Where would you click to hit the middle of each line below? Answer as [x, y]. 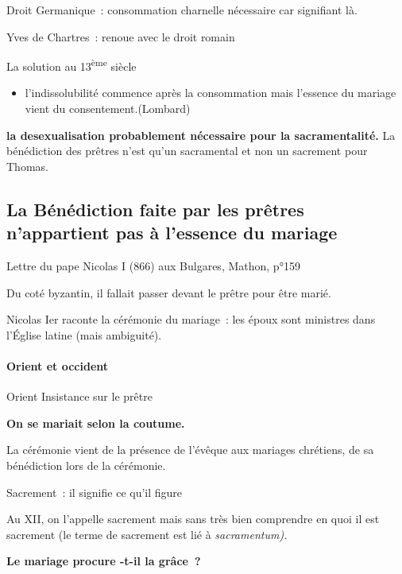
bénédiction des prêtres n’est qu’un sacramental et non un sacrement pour [187, 151]
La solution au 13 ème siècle [72, 65]
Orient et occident [58, 365]
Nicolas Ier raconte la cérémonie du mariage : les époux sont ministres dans [191, 319]
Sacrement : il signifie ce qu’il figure [95, 492]
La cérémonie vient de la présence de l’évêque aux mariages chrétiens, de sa [190, 450]
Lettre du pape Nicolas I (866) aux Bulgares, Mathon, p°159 [153, 266]
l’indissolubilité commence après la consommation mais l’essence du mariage [211, 93]
